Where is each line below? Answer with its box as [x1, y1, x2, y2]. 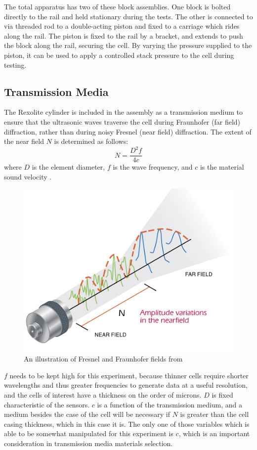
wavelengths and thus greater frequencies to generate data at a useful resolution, [4, 380, 248, 390]
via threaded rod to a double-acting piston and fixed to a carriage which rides [4, 21, 240, 31]
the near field [4, 136, 44, 146]
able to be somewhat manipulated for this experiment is [4, 428, 173, 439]
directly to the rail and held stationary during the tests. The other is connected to [4, 11, 253, 21]
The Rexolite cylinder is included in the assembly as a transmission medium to [4, 107, 243, 117]
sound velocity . [4, 171, 52, 181]
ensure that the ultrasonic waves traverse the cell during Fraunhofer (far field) [4, 116, 241, 127]
